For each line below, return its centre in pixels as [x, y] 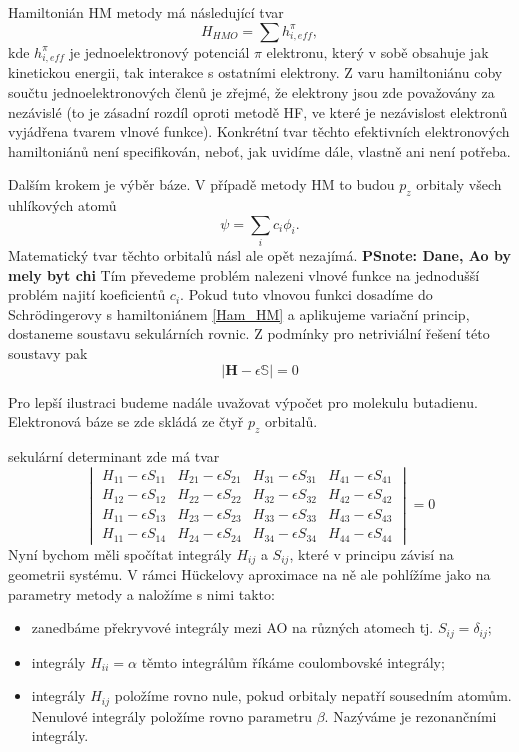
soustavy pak [48, 352]
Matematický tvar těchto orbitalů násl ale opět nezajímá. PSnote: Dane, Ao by [259, 255]
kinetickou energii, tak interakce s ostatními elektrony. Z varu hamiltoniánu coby [255, 72]
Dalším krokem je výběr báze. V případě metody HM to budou [201, 184]
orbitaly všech [459, 184]
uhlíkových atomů [62, 205]
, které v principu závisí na [371, 553]
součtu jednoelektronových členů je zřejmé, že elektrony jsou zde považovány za [251, 91]
